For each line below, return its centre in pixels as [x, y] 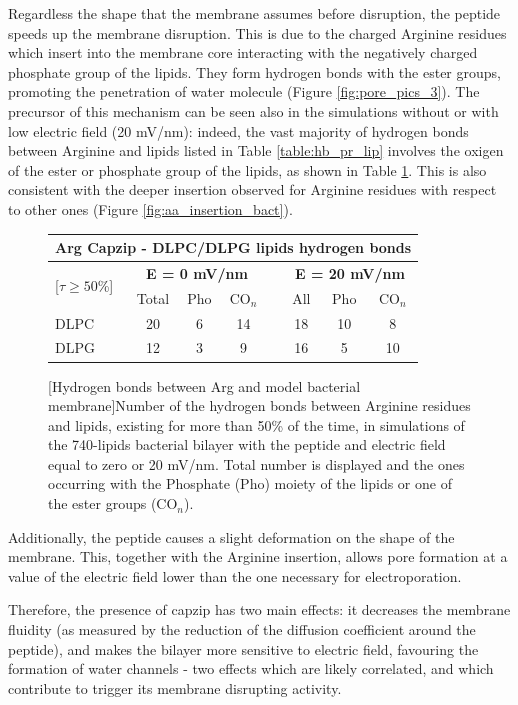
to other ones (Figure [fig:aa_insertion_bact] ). [150, 208]
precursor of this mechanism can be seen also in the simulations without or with [253, 110]
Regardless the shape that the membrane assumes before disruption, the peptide [254, 13]
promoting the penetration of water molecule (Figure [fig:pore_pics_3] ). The [244, 91]
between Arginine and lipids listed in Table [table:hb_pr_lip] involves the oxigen [256, 150]
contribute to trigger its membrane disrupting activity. [175, 687]
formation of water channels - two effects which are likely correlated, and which [251, 668]
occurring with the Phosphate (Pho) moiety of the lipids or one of [250, 483]
